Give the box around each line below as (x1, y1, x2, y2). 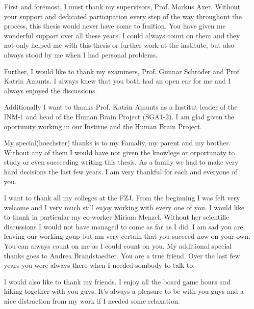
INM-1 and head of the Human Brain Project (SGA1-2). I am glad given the (4, 111, 234, 121)
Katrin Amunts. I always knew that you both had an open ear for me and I (4, 76, 231, 86)
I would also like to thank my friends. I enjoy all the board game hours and (4, 276, 230, 286)
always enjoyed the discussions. (4, 85, 97, 95)
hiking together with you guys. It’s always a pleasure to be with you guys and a (4, 286, 244, 296)
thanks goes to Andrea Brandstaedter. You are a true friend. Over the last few (4, 250, 240, 260)
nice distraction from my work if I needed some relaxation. (4, 296, 180, 306)
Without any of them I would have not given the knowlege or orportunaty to (4, 147, 235, 157)
